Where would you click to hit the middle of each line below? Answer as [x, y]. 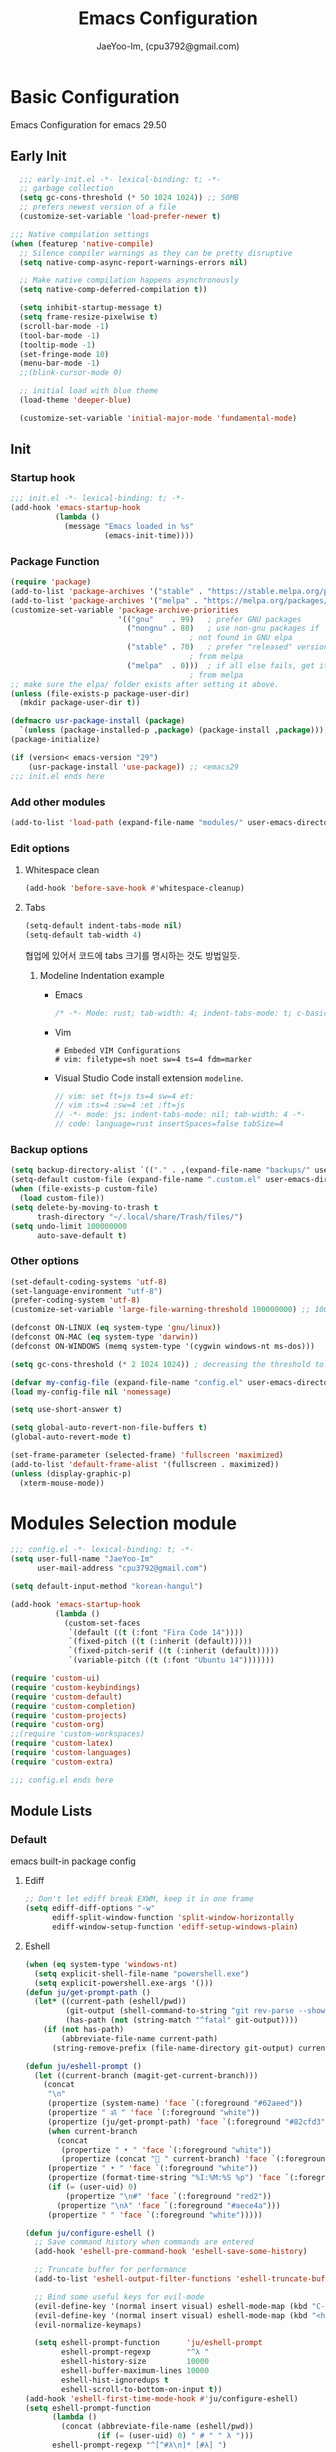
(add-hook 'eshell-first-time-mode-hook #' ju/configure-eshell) [161, 2398]
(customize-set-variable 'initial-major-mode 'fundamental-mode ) [158, 418]
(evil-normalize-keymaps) [88, 2325]
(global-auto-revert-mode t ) [71, 1437]
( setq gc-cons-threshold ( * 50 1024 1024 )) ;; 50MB [129, 198]
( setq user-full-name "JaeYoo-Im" [82, 1559]
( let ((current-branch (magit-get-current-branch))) [146, 2075]
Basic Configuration [95, 96]
